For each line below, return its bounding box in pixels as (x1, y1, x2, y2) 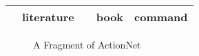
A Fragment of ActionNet (33, 38, 141, 51)
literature (22, 9, 74, 25)
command (134, 9, 188, 25)
